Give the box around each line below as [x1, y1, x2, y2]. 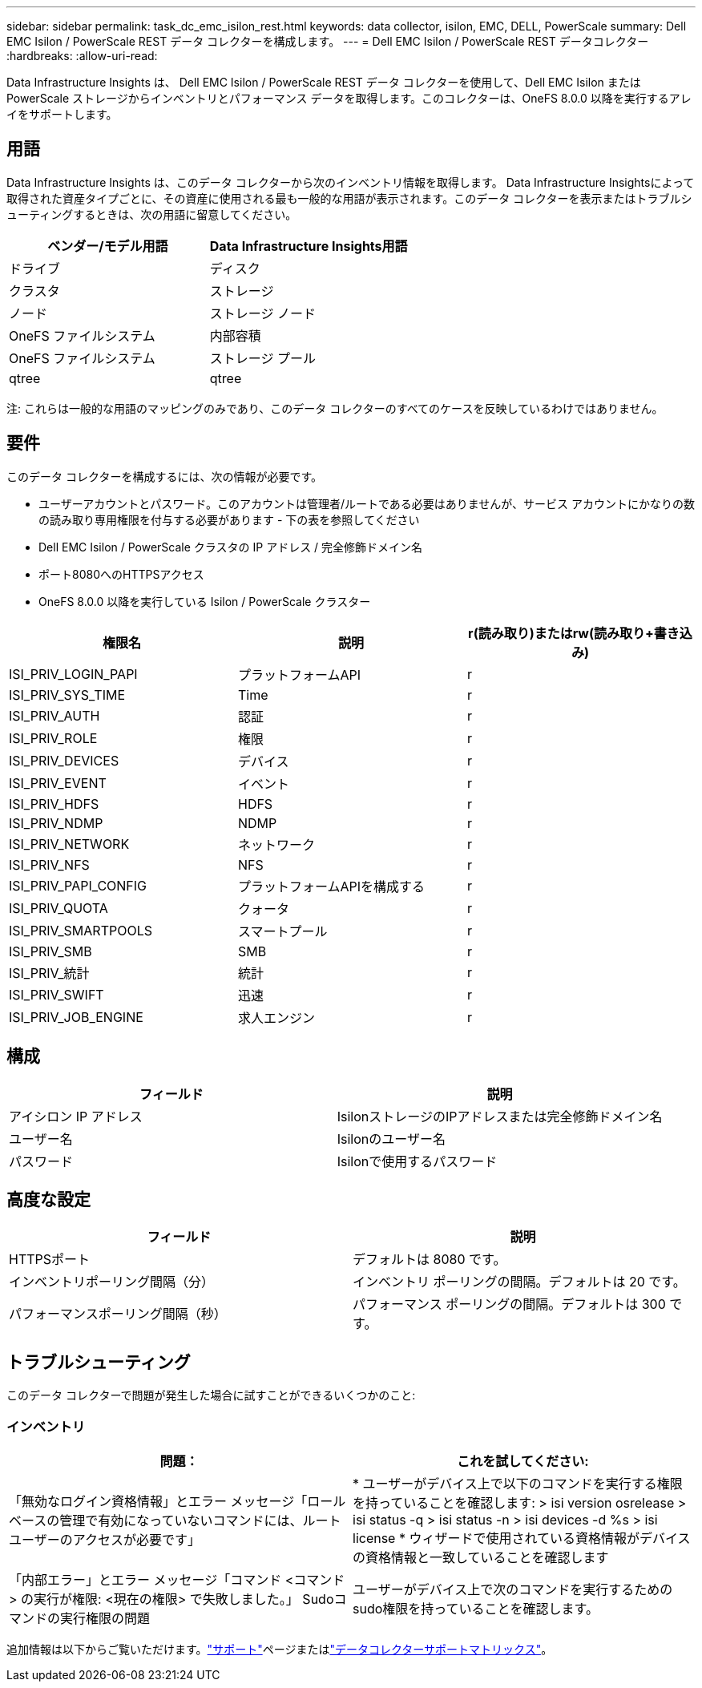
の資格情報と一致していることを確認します [353, 1549, 609, 1565]
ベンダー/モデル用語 [47, 237, 168, 254]
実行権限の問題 [60, 1609, 151, 1626]
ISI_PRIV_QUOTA [9, 899, 108, 916]
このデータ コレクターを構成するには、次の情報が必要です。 [6, 469, 322, 483]
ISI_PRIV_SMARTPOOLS [9, 922, 152, 939]
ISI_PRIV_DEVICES [9, 752, 119, 769]
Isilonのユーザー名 [337, 1130, 446, 1147]
